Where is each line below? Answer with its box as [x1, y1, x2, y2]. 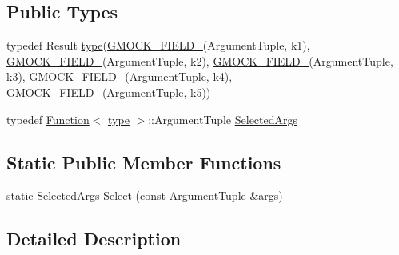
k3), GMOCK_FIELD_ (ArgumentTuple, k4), [6, 68, 233, 85]
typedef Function [6, 110, 90, 127]
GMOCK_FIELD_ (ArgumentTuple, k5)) [6, 83, 211, 100]
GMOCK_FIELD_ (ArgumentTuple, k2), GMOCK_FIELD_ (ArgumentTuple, [6, 52, 393, 69]
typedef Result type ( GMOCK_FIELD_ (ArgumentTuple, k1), [6, 37, 310, 54]
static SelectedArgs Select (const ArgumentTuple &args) [6, 187, 283, 204]
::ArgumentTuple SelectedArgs [148, 110, 298, 127]
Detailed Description [6, 226, 182, 251]
